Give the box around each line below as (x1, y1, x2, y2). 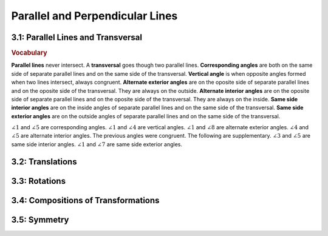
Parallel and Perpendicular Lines (11, 9, 178, 22)
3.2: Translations (11, 157, 77, 167)
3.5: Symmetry (11, 214, 69, 224)
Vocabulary (11, 49, 48, 57)
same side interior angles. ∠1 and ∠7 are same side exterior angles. (11, 140, 182, 148)
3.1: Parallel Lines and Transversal (11, 32, 143, 42)
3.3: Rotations (11, 176, 66, 186)
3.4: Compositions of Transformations (11, 195, 160, 206)
